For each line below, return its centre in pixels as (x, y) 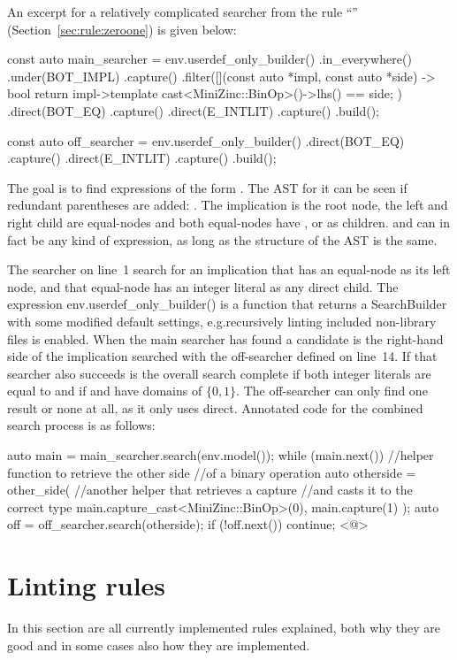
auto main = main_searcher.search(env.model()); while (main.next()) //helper (221, 455)
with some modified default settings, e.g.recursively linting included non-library (222, 321)
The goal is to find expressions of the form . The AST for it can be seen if (207, 187)
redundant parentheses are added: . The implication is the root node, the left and (228, 205)
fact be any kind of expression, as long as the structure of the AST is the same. (222, 239)
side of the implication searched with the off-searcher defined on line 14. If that (222, 356)
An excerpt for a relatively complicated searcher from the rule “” (183, 12)
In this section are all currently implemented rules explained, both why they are (224, 628)
